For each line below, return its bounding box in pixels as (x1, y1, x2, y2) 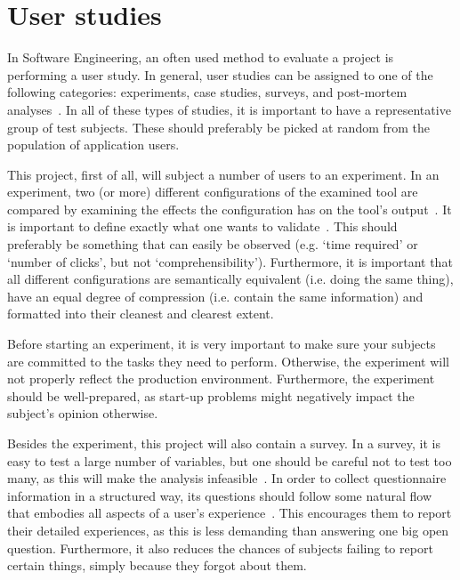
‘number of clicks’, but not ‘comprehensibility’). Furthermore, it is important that (7, 252, 453, 270)
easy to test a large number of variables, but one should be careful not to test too (7, 451, 452, 470)
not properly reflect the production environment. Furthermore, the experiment (7, 369, 435, 388)
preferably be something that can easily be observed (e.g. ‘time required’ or (7, 235, 418, 254)
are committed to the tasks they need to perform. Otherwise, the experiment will (7, 351, 449, 370)
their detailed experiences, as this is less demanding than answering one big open (7, 520, 449, 539)
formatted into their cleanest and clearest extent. (7, 304, 274, 323)
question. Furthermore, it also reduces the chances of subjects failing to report (7, 538, 433, 557)
